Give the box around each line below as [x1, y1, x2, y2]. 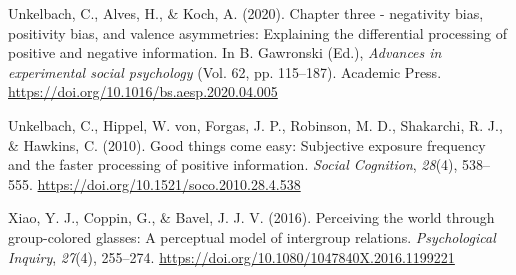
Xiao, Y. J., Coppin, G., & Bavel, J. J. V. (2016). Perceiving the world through [8, 207, 495, 228]
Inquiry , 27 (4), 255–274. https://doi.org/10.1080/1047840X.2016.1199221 [8, 246, 455, 267]
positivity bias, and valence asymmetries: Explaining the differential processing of [8, 22, 507, 43]
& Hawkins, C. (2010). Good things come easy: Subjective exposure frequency [8, 134, 486, 155]
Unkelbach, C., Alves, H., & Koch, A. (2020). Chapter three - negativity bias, [8, 3, 484, 23]
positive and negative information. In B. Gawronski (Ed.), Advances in [8, 42, 442, 63]
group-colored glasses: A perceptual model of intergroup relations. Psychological [8, 226, 496, 247]
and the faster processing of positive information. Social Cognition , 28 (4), [8, 154, 458, 175]
